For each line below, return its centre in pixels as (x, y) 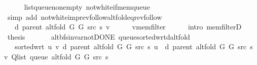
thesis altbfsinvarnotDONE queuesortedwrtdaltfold (99, 36)
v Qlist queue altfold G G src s (56, 56)
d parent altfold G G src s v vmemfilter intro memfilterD (128, 27)
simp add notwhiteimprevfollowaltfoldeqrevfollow (85, 17)
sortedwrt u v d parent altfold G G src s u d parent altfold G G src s (134, 46)
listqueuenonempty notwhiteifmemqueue (87, 7)
